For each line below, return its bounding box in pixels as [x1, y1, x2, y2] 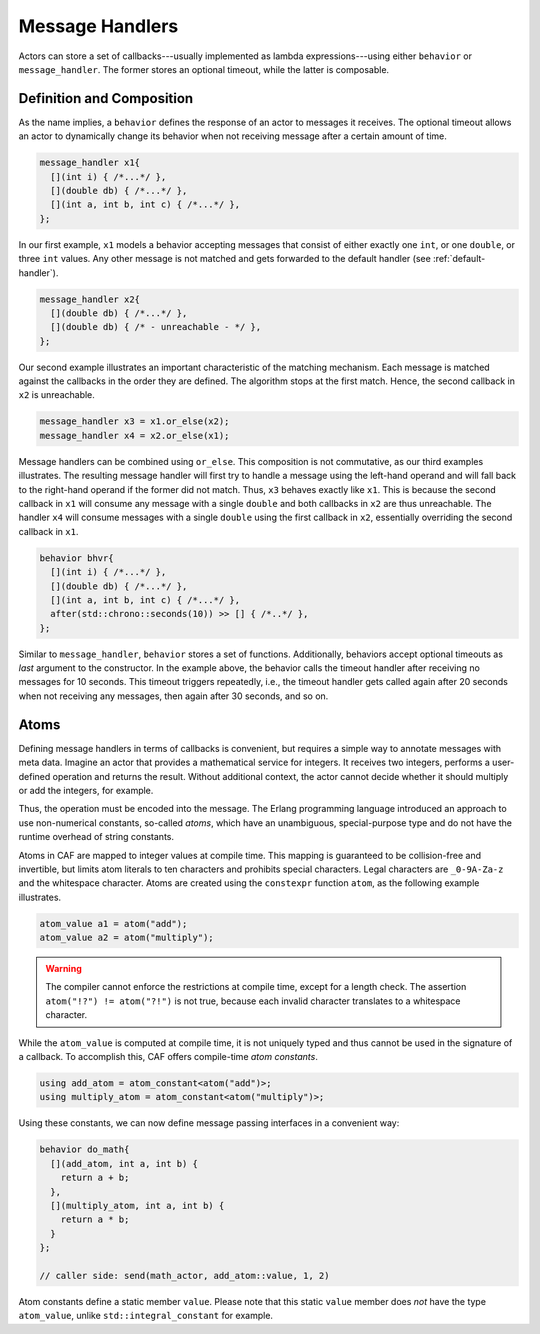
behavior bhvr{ [39, 552, 114, 564]
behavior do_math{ [39, 1144, 130, 1155]
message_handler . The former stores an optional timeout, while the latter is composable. [18, 63, 390, 75]
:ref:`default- [433, 253, 486, 265]
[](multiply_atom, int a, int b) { [50, 1200, 225, 1211]
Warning [45, 963, 82, 975]
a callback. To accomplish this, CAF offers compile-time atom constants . [18, 1051, 319, 1062]
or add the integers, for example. [18, 784, 154, 796]
